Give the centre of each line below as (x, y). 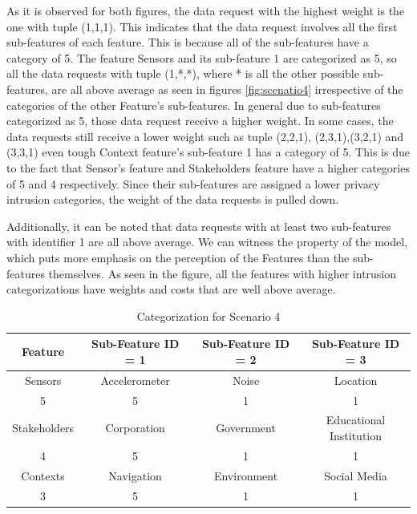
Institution (356, 435)
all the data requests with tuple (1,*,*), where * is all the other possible (183, 73)
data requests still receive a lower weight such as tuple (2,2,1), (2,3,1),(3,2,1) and (205, 136)
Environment (246, 475)
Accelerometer (135, 380)
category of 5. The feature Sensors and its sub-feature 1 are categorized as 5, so (202, 57)
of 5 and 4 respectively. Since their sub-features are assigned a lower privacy (193, 183)
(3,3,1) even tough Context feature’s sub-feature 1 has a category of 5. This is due (208, 152)
